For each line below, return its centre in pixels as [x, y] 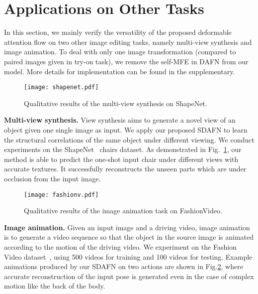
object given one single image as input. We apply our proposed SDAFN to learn [126, 129]
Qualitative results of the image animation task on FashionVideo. [123, 211]
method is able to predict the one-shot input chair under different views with [121, 159]
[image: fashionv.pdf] [61, 195]
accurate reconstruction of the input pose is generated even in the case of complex [129, 276]
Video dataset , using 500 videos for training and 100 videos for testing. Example [128, 256]
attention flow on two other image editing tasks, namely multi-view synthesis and [128, 42]
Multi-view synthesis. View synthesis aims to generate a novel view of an [120, 120]
